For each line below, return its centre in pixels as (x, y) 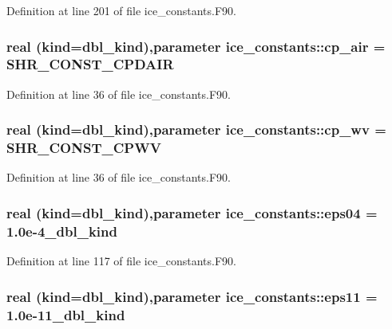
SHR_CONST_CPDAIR (90, 64)
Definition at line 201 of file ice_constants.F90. (121, 10)
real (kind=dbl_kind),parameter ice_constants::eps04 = (192, 212)
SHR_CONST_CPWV (84, 148)
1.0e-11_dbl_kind (66, 314)
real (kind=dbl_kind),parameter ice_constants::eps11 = (192, 296)
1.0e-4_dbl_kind (62, 231)
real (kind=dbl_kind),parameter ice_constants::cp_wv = (196, 129)
